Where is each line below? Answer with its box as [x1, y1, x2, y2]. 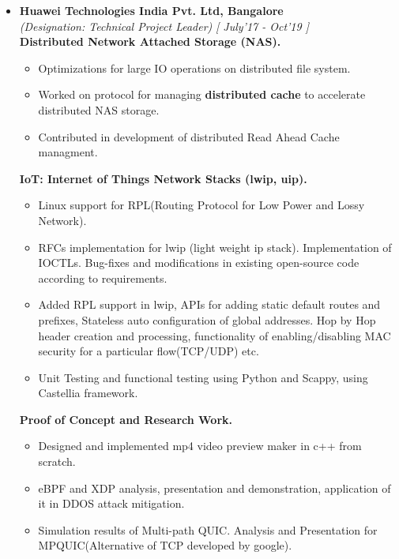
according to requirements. [38, 269, 168, 286]
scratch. [38, 453, 76, 470]
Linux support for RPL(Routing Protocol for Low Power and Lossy [38, 197, 365, 213]
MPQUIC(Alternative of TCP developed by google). [38, 537, 292, 553]
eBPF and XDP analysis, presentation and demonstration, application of [38, 479, 391, 496]
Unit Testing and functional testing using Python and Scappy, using [38, 369, 368, 385]
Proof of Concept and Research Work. [19, 411, 233, 427]
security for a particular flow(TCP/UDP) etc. [38, 343, 259, 359]
